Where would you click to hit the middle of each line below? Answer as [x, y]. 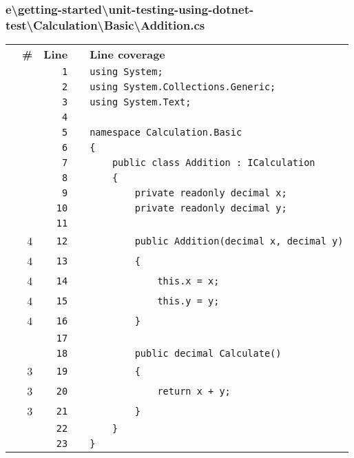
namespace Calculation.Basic [166, 133]
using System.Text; [140, 102]
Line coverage [127, 54]
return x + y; [194, 391]
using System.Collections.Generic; [183, 87]
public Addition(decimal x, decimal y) [239, 241]
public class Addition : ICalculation [214, 163]
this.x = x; [188, 281]
